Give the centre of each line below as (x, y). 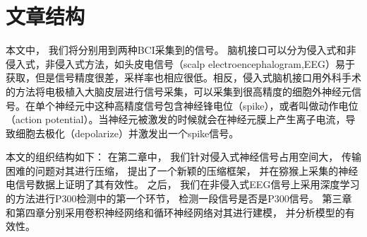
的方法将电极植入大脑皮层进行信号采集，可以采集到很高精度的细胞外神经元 (179, 91)
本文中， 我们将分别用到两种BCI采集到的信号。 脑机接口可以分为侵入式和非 (181, 50)
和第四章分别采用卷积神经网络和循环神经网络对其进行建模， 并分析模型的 (175, 212)
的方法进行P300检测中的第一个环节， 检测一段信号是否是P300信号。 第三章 (179, 198)
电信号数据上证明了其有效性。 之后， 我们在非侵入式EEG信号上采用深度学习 (183, 184)
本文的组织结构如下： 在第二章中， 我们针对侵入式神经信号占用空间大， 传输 (183, 157)
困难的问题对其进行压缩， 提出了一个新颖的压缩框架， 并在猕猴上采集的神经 (182, 170)
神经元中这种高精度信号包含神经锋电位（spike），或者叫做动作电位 (206, 105)
